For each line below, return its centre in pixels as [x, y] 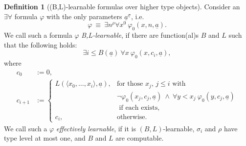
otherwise [131, 117]
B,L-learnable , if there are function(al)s [140, 35]
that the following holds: [41, 44]
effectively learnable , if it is [96, 128]
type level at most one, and [45, 138]
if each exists [138, 108]
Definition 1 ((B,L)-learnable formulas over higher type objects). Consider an [122, 6]
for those [130, 84]
